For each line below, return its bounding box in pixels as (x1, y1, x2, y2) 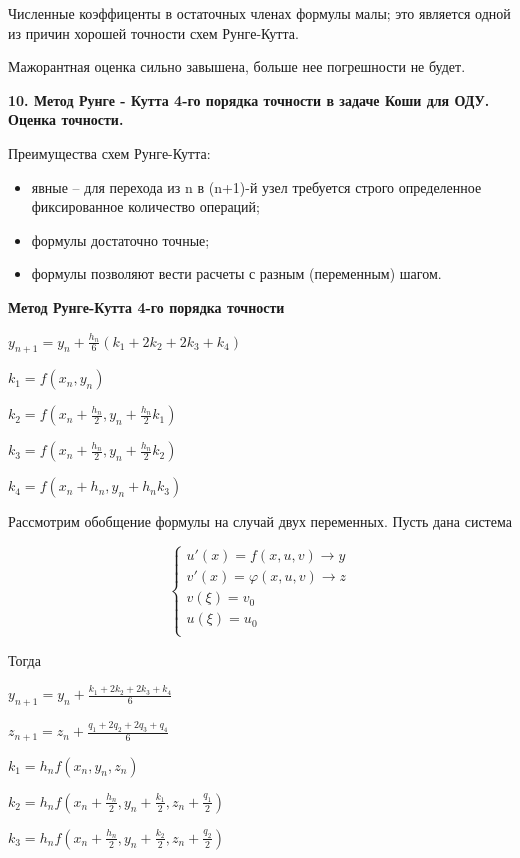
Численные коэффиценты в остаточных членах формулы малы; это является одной (8, 3, 511, 23)
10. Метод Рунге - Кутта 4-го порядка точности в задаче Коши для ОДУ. (8, 89, 490, 110)
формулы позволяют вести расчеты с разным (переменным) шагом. (31, 263, 442, 284)
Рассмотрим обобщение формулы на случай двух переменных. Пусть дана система (8, 511, 512, 532)
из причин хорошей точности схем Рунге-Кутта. (8, 22, 299, 43)
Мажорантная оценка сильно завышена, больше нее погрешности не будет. (8, 56, 466, 77)
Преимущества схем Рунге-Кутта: (8, 142, 211, 163)
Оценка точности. (8, 109, 124, 130)
